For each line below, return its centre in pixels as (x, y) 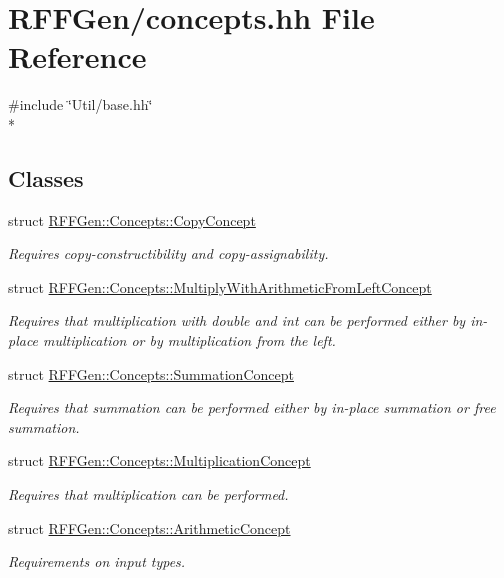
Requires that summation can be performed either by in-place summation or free (252, 407)
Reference (77, 56)
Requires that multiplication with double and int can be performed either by (237, 320)
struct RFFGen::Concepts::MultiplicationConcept (159, 460)
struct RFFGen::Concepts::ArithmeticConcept (149, 527)
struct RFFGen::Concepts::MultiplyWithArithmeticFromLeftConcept (220, 286)
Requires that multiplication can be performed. (148, 494)
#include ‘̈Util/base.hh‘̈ (80, 104)
